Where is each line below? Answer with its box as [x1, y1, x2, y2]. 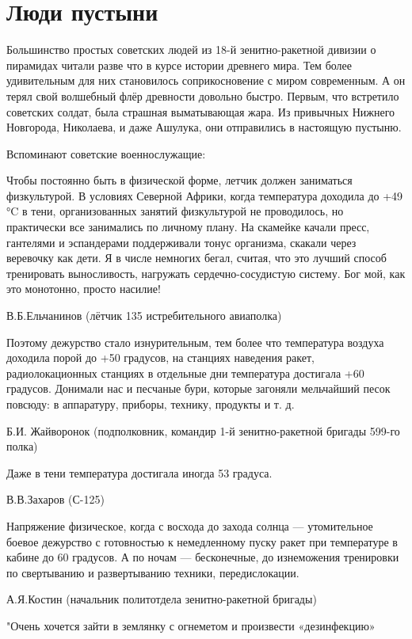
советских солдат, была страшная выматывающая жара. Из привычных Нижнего [6, 103, 395, 120]
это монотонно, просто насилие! [6, 280, 161, 297]
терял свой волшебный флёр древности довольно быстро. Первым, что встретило [6, 87, 399, 104]
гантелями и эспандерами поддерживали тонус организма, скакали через [6, 234, 357, 250]
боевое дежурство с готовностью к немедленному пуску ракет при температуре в [6, 533, 398, 550]
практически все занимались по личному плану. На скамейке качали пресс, [6, 219, 370, 235]
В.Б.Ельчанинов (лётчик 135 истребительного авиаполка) [6, 307, 282, 324]
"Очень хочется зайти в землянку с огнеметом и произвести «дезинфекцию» [6, 617, 376, 633]
